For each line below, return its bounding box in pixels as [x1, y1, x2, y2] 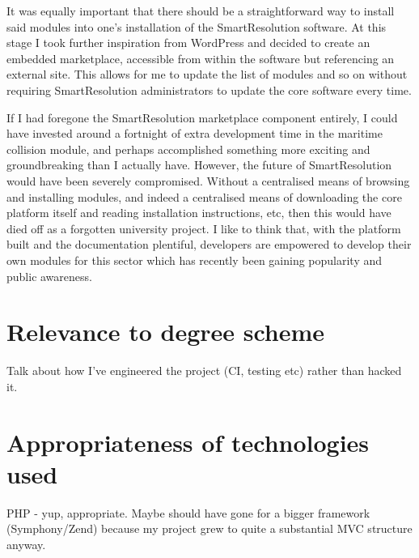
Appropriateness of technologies [6, 425, 370, 458]
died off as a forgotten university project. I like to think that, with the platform [6, 219, 401, 236]
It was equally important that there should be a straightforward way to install [6, 2, 395, 19]
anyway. [6, 535, 46, 552]
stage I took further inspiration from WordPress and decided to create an [6, 34, 370, 51]
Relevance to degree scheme [6, 315, 325, 348]
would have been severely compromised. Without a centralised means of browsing [6, 172, 410, 189]
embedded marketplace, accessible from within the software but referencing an [6, 49, 395, 66]
